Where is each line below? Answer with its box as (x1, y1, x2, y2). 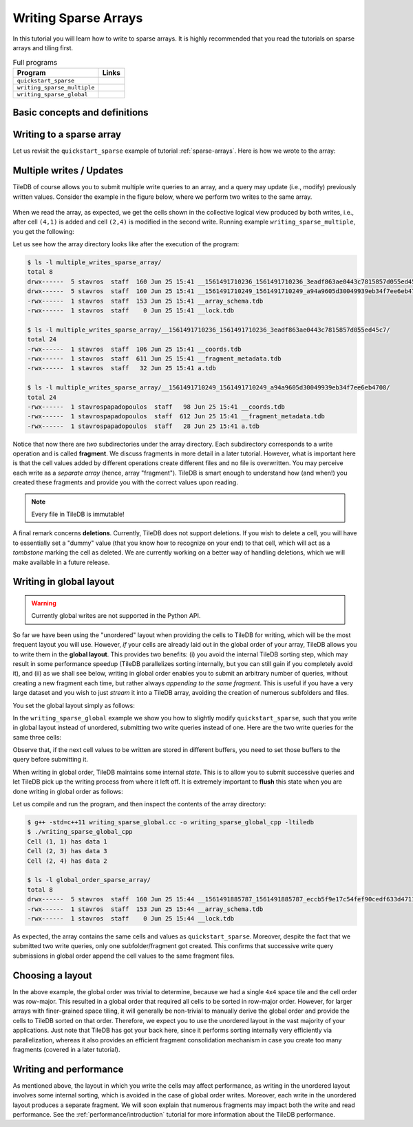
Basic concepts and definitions (12, 107, 149, 118)
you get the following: (12, 227, 75, 235)
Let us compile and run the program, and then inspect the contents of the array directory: (12, 800, 266, 808)
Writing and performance (12, 1063, 124, 1075)
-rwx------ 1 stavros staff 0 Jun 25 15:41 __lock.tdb (27, 307, 235, 314)
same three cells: (12, 733, 62, 741)
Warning (31, 599, 56, 608)
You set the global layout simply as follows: (12, 701, 136, 709)
